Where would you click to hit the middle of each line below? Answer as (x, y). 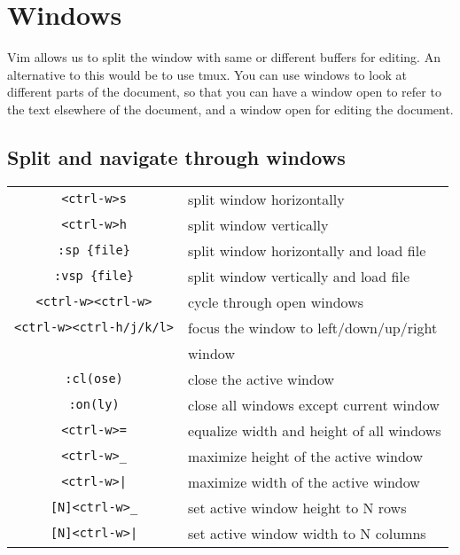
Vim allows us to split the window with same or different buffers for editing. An (224, 57)
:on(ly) (94, 405)
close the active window (261, 379)
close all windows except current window (314, 404)
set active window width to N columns (307, 533)
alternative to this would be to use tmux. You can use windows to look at (207, 74)
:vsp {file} (94, 276)
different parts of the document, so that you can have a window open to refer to (224, 92)
